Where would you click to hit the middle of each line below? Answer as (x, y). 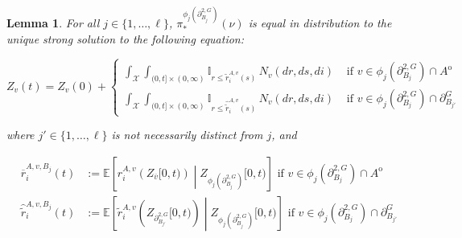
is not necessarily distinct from (187, 135)
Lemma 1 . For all (53, 22)
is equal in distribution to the (320, 22)
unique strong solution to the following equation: (126, 39)
